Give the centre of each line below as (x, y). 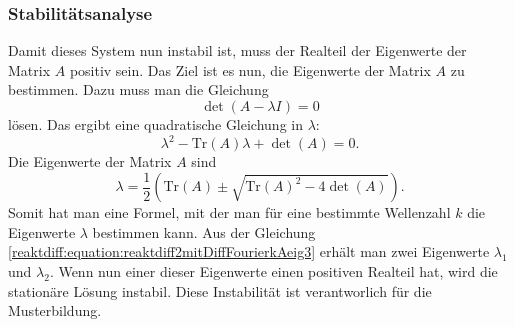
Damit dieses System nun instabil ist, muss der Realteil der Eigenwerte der (237, 50)
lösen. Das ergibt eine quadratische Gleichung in (155, 124)
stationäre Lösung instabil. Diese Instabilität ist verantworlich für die (220, 290)
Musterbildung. (55, 310)
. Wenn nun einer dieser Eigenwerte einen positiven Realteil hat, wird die (273, 270)
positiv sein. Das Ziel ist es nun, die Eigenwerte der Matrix (250, 69)
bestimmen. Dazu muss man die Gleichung (138, 89)
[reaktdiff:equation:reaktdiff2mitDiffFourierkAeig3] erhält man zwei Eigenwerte (249, 251)
